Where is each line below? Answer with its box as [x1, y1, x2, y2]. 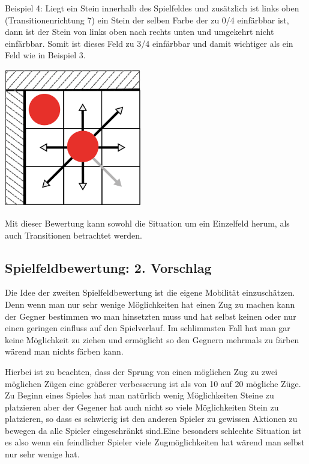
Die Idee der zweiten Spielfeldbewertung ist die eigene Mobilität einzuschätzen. [5, 286, 295, 299]
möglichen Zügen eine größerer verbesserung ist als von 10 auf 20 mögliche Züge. [5, 377, 301, 389]
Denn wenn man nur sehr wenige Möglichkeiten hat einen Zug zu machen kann [5, 298, 295, 310]
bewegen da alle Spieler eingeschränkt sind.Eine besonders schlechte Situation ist [5, 424, 302, 436]
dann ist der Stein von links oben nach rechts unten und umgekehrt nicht [5, 25, 274, 38]
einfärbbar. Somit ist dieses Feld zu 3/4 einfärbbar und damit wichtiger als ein [5, 37, 293, 49]
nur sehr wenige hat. [5, 448, 80, 460]
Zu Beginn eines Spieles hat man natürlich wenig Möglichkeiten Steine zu [5, 389, 274, 401]
